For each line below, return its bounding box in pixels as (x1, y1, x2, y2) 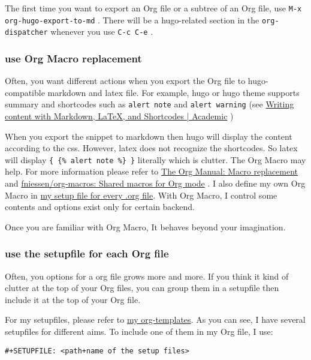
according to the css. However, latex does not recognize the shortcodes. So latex (5, 142, 298, 154)
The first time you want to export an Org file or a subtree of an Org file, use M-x (5, 2, 302, 14)
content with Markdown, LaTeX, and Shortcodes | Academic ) (5, 110, 234, 122)
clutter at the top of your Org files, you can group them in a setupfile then (5, 281, 279, 294)
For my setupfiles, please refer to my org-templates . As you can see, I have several (5, 313, 306, 326)
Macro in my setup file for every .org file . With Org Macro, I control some (5, 188, 277, 201)
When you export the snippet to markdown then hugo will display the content (5, 130, 292, 142)
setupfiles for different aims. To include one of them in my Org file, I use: (5, 325, 273, 338)
